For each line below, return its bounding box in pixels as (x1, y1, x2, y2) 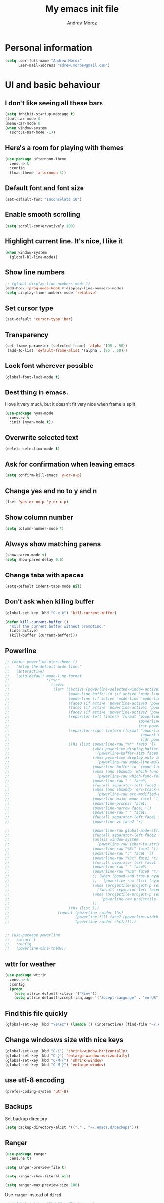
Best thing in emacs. (5, 388, 69, 396)
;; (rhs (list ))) (5, 906, 99, 911)
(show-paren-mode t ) (5, 553, 47, 558)
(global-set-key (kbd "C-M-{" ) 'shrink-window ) (5, 1058, 104, 1063)
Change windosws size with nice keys (5, 1036, 123, 1044)
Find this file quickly (5, 1009, 68, 1018)
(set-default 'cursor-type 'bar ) (5, 317, 73, 322)
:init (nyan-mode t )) (9, 420, 54, 425)
